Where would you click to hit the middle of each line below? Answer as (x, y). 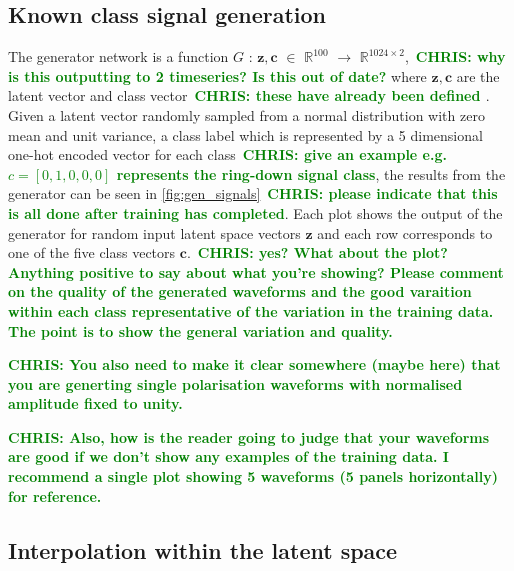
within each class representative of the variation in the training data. (251, 310)
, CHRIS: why (455, 56)
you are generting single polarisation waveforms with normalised (235, 383)
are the (478, 75)
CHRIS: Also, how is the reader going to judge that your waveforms (249, 436)
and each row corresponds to (405, 232)
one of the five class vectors (92, 252)
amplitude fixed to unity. (95, 403)
